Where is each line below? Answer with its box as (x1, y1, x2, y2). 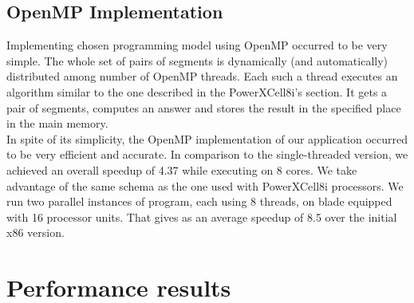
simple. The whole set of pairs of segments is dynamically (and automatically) (6, 52, 388, 69)
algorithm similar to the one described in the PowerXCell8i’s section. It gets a (6, 83, 388, 100)
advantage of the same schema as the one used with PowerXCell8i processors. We (6, 177, 404, 194)
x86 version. (6, 224, 65, 241)
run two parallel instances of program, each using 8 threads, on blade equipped (6, 193, 392, 210)
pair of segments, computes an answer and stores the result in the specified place (6, 99, 401, 116)
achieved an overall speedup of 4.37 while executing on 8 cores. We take (6, 161, 357, 178)
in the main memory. (6, 115, 108, 132)
